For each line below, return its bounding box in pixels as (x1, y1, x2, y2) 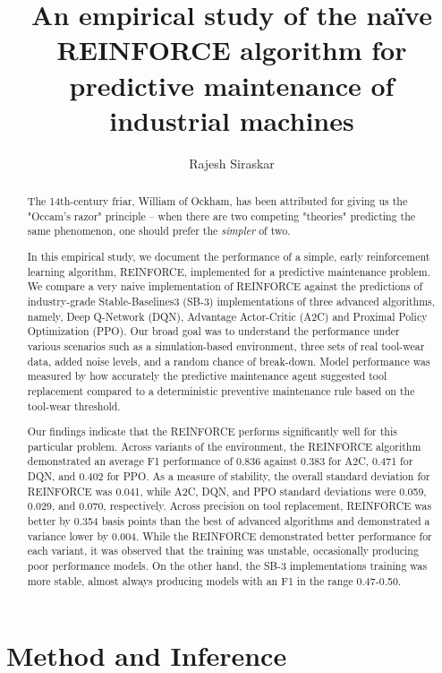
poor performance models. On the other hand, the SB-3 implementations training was (27, 557, 428, 573)
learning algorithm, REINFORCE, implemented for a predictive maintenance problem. (27, 263, 431, 279)
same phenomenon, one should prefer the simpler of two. (27, 223, 291, 238)
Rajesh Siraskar (189, 153, 275, 172)
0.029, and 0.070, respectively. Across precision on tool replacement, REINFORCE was (27, 498, 432, 513)
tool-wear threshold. (27, 398, 121, 413)
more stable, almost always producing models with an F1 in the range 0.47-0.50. (27, 573, 402, 588)
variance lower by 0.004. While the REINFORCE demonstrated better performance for (27, 528, 432, 543)
